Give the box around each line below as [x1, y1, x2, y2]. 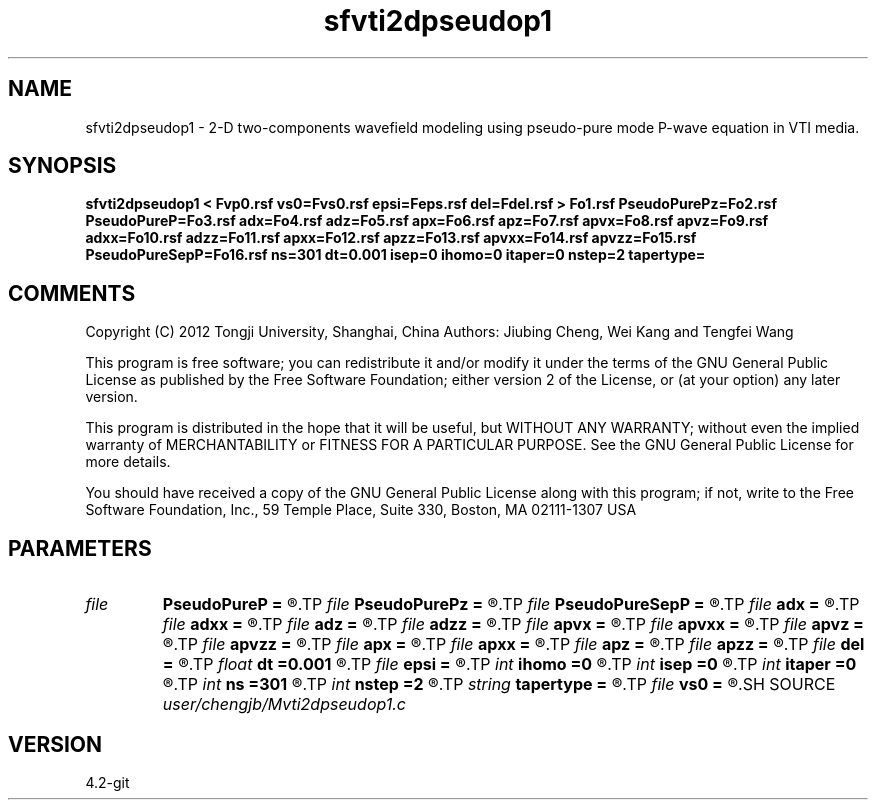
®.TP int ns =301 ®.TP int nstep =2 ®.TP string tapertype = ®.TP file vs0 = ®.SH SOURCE [162, 674, 836, 695]
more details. [85, 453, 171, 471]
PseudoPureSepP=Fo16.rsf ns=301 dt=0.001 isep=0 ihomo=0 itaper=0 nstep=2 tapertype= [85, 246, 706, 264]
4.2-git [85, 773, 130, 791]
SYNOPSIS [8, 153, 117, 179]
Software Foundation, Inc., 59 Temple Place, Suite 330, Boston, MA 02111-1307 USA [85, 501, 637, 519]
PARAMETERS [8, 535, 152, 561]
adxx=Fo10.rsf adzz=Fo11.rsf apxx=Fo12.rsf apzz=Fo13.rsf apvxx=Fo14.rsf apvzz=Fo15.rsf [85, 229, 697, 247]
